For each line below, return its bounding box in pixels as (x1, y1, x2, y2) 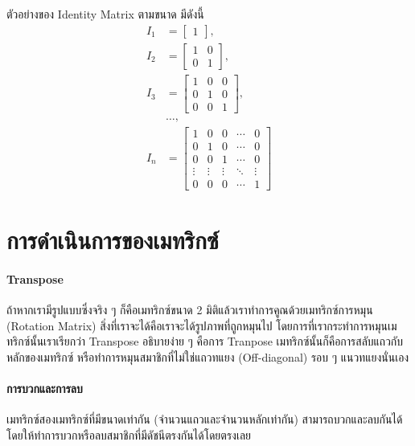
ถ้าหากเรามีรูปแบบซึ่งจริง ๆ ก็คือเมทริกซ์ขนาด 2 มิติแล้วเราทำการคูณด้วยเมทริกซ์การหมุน (6, 301, 373, 318)
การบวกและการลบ (6, 380, 83, 397)
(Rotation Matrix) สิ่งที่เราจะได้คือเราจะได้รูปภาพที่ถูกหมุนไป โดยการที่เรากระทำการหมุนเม (6, 317, 397, 333)
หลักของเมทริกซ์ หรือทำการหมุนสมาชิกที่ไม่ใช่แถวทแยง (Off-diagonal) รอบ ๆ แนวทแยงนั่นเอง (6, 348, 409, 365)
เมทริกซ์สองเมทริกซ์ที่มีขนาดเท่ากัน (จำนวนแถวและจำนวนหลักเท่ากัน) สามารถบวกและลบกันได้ (6, 411, 403, 428)
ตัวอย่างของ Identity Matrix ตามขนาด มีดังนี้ (6, 6, 204, 22)
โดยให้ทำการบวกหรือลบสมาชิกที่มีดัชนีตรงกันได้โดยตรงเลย (6, 426, 252, 443)
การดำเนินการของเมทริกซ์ (6, 223, 219, 256)
